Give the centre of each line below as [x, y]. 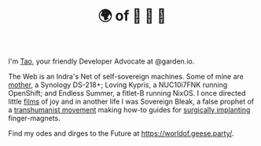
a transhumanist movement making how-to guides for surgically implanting [129, 110]
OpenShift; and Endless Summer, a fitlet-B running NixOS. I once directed [127, 93]
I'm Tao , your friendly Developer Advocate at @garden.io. [101, 61]
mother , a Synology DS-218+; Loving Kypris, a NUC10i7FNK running [118, 85]
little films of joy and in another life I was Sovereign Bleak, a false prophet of [131, 102]
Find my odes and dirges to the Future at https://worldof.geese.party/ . [121, 133]
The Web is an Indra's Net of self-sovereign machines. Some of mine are [126, 77]
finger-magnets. [34, 119]
